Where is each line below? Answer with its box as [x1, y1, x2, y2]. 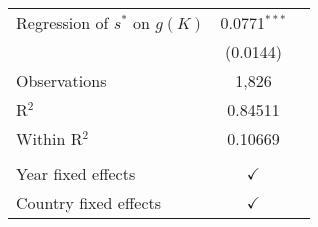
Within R [16, 127, 83, 150]
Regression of [16, 11, 109, 34]
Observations [16, 69, 107, 92]
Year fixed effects [16, 162, 136, 185]
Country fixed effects [16, 191, 162, 214]
